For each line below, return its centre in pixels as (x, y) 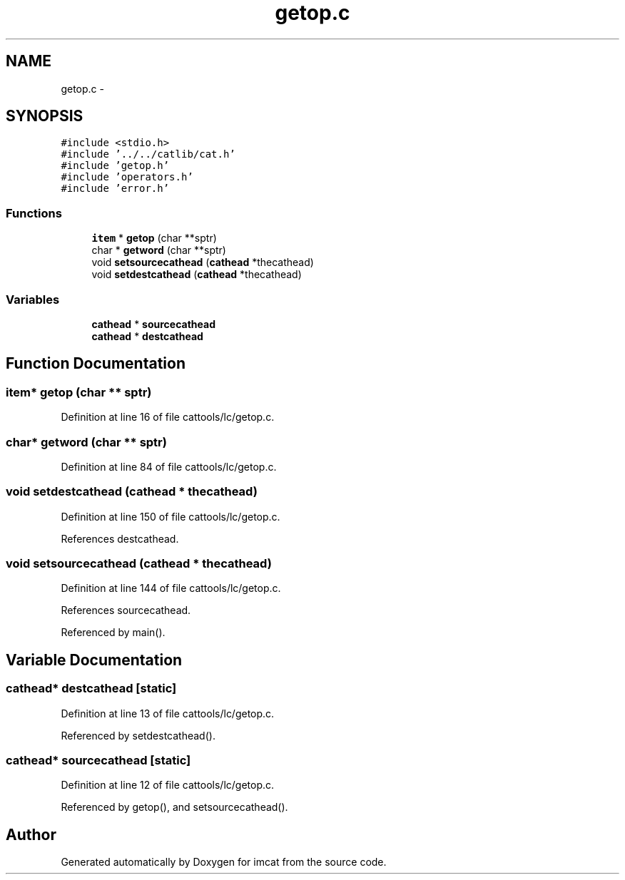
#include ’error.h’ (115, 189)
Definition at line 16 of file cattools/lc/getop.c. (168, 417)
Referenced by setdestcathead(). (138, 735)
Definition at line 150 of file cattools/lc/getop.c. (171, 516)
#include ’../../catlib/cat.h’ (148, 154)
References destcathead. (120, 538)
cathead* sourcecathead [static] (98, 760)
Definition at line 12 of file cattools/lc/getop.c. (168, 785)
